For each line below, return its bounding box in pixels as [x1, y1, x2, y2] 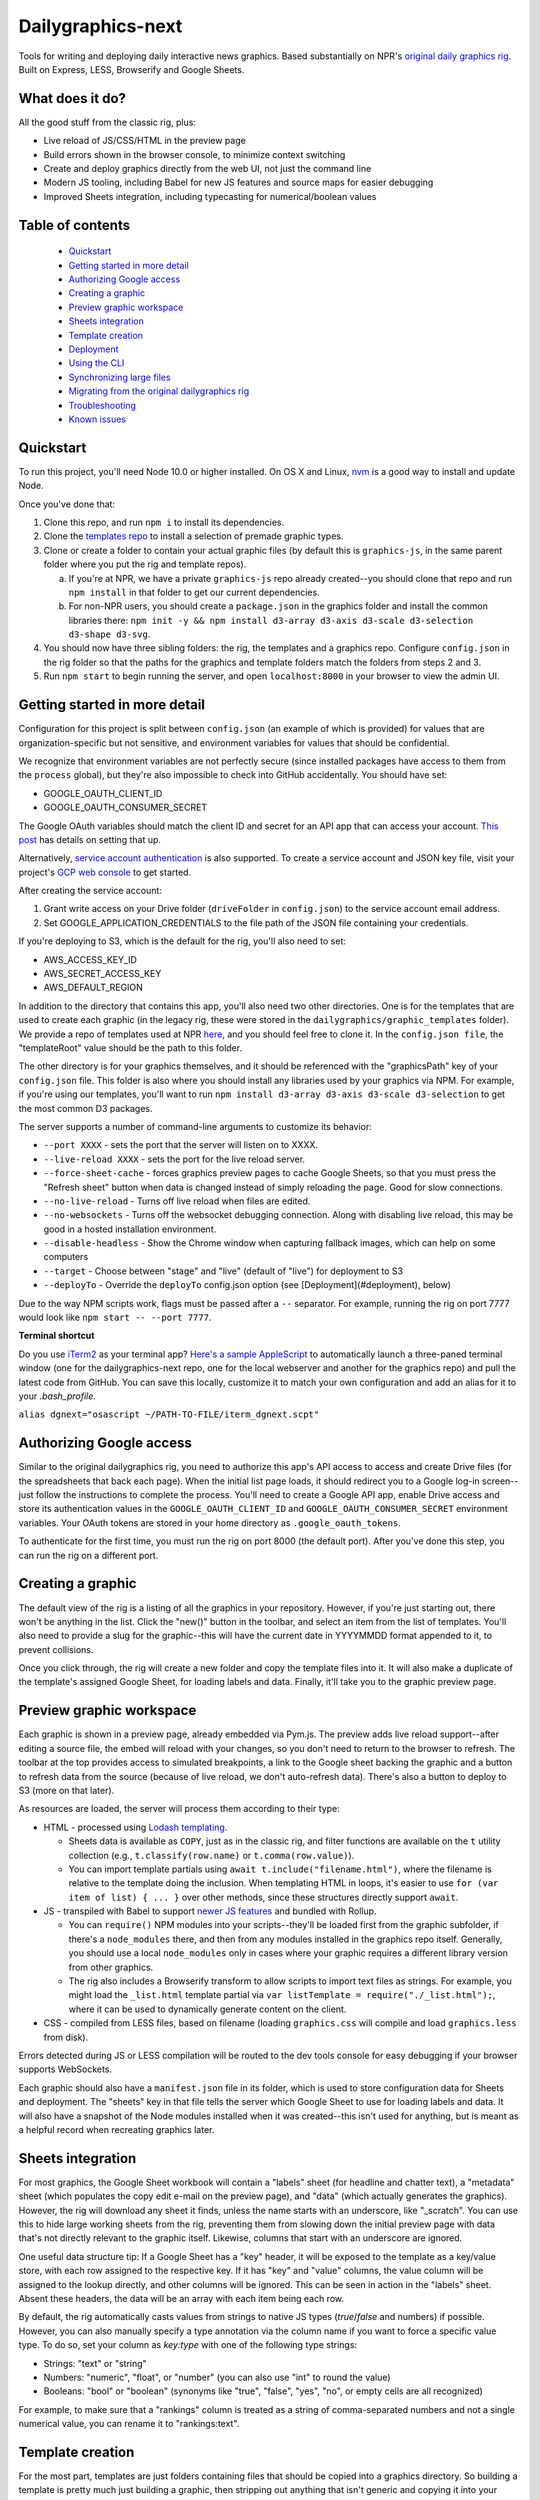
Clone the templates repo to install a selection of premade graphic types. [43, 530, 344, 542]
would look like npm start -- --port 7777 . [18, 1311, 212, 1324]
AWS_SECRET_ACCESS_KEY [43, 968, 162, 980]
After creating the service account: [18, 885, 162, 897]
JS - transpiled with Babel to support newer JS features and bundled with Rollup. [43, 1905, 377, 1917]
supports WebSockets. [18, 2063, 113, 2075]
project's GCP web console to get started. [18, 866, 192, 878]
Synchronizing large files [68, 371, 171, 383]
